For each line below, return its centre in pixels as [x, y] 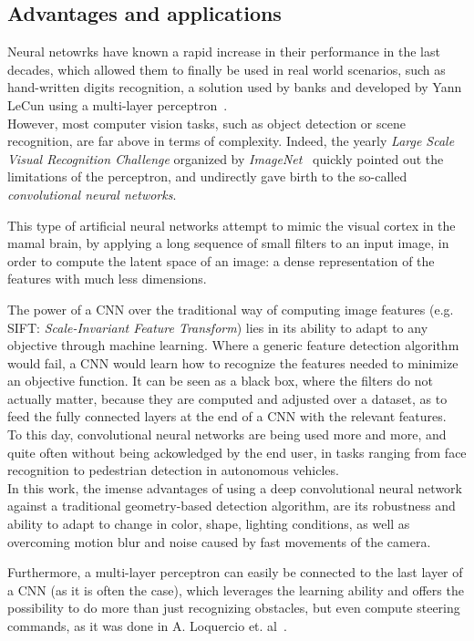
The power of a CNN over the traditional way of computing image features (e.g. [231, 309]
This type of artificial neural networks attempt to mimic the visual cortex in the [232, 225]
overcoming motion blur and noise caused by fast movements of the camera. [219, 541]
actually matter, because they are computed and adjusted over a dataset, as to [227, 398]
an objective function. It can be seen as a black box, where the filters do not [220, 381]
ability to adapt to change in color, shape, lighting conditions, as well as [209, 524]
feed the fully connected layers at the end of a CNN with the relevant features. [227, 416]
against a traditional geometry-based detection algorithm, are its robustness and [232, 506]
